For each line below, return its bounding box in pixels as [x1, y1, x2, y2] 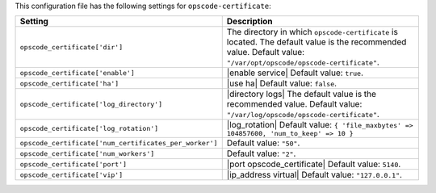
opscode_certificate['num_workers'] [19, 149, 155, 157]
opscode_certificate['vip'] [19, 170, 124, 179]
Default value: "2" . [226, 148, 296, 159]
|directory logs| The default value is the [226, 89, 377, 100]
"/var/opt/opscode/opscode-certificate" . [226, 57, 379, 68]
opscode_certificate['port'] [19, 160, 128, 169]
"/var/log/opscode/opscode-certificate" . [226, 109, 379, 120]
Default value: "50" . [226, 137, 300, 149]
